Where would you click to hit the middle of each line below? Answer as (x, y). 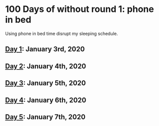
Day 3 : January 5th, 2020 (45, 83)
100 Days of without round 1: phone (79, 9)
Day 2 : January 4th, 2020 (46, 66)
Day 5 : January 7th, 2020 (45, 117)
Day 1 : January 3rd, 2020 (45, 49)
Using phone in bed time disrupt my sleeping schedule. (62, 33)
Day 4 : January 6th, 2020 (46, 100)
